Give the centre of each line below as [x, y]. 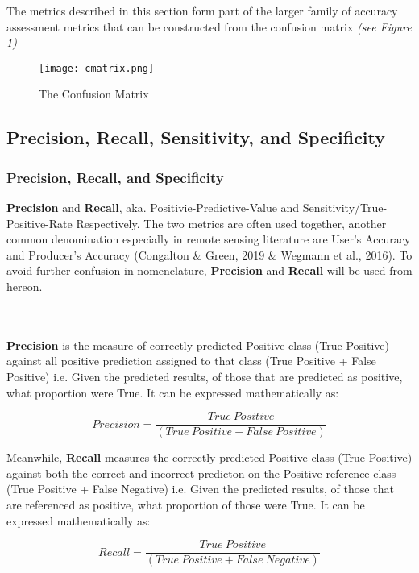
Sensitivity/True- [345, 208]
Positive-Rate [39, 223]
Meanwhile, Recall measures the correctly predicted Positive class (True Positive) [209, 457]
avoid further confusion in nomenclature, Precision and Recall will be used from [209, 270]
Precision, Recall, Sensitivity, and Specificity [196, 137]
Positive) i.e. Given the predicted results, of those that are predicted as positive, [205, 376]
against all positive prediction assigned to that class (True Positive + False [191, 361]
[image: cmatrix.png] [97, 68]
